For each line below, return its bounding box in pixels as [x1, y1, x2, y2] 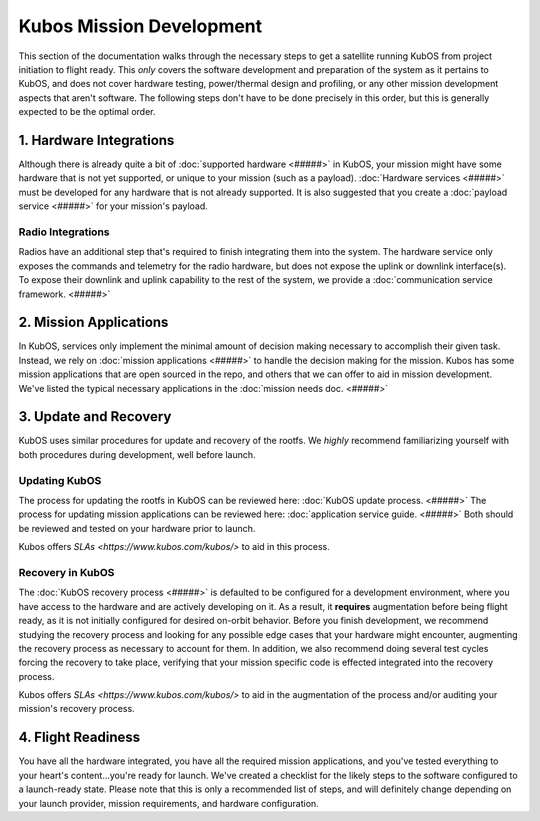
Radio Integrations [18, 225, 110, 239]
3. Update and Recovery [18, 408, 172, 425]
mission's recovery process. [18, 703, 135, 715]
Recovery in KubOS [18, 565, 115, 579]
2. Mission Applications [18, 314, 169, 331]
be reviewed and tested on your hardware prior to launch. [18, 522, 256, 534]
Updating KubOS [18, 473, 102, 487]
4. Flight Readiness [18, 729, 141, 746]
